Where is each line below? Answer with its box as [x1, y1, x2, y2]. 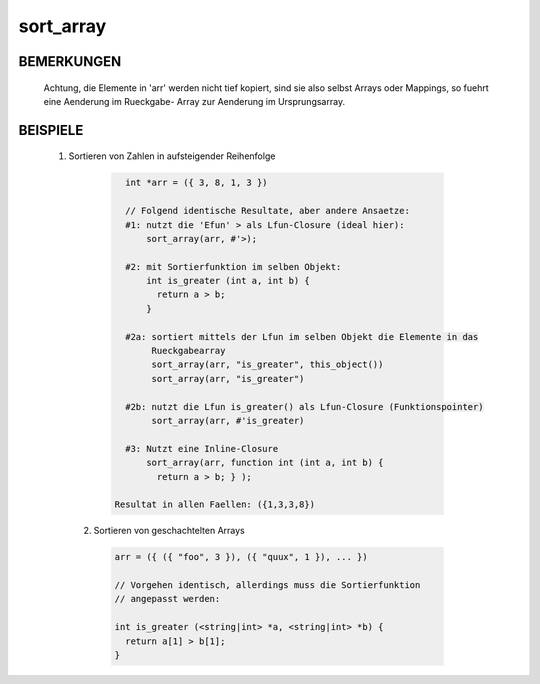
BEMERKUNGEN [18, 53, 122, 70]
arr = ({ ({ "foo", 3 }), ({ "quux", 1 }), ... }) [114, 551, 369, 563]
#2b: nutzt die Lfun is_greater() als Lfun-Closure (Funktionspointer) [125, 401, 484, 412]
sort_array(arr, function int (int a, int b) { [146, 457, 384, 469]
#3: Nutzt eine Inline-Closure [125, 443, 279, 454]
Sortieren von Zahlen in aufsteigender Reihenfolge [68, 150, 276, 162]
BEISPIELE [18, 121, 84, 139]
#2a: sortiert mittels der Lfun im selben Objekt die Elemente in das [125, 331, 479, 342]
